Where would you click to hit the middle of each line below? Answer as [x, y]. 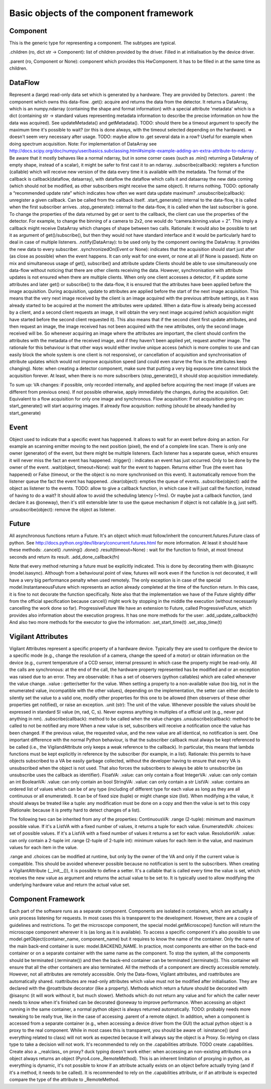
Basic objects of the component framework [101, 13]
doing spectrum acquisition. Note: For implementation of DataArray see [83, 144]
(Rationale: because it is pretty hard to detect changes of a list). [75, 810]
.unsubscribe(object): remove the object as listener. [62, 509]
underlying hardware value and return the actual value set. [70, 884]
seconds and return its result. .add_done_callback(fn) [64, 557]
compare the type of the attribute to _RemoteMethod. [64, 1079]
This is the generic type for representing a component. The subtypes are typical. [93, 43]
